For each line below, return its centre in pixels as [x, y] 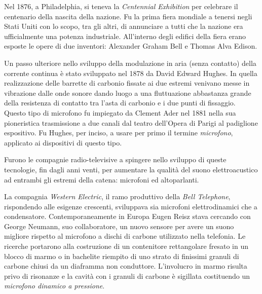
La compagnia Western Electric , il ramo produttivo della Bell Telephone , [117, 196]
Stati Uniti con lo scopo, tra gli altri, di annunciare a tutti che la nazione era [124, 26]
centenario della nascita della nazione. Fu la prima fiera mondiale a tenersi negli [128, 16]
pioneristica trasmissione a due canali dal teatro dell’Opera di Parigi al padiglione [131, 122]
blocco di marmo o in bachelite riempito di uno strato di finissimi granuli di [122, 256]
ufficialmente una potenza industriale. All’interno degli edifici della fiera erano [125, 36]
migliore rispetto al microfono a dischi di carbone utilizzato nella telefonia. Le [125, 236]
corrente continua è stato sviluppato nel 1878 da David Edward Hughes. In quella [131, 73]
